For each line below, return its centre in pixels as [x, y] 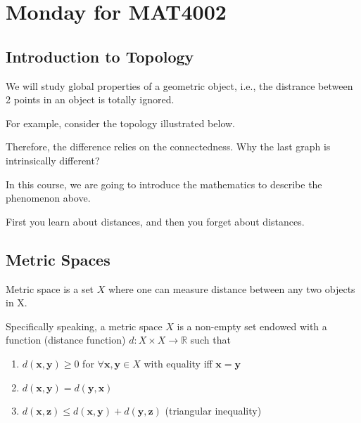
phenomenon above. [48, 198]
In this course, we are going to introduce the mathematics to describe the [164, 184]
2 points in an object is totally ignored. [90, 99]
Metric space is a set [50, 288]
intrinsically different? [53, 160]
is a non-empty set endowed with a [252, 326]
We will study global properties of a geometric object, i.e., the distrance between [179, 85]
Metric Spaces [58, 259]
